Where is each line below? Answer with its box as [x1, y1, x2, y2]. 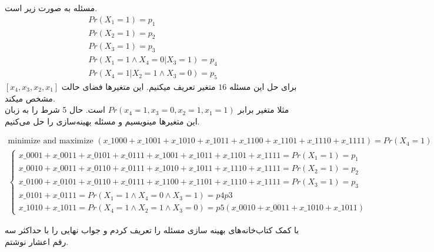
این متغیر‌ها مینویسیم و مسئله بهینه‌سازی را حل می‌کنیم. [5, 115, 200, 127]
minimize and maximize [8, 137, 94, 146]
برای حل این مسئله [229, 80, 297, 92]
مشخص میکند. [5, 92, 55, 104]
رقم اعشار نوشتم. [5, 236, 69, 248]
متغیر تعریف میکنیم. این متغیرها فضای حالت [61, 80, 216, 92]
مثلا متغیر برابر [238, 103, 289, 116]
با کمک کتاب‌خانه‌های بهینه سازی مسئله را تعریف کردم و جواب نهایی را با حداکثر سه [5, 224, 299, 236]
